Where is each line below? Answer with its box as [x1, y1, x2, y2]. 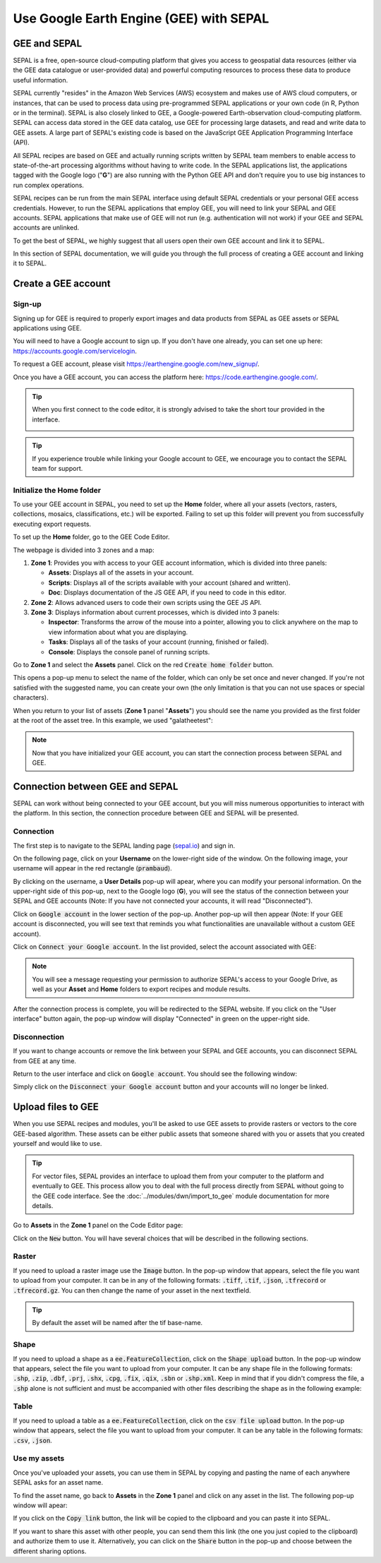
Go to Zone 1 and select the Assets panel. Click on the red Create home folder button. [13, 660, 274, 669]
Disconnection [13, 1031, 65, 1041]
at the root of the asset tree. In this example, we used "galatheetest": [13, 716, 213, 724]
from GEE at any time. [13, 1056, 77, 1065]
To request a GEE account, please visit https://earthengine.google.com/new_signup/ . [13, 360, 260, 369]
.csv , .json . [13, 1436, 52, 1444]
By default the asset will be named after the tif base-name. [32, 1319, 203, 1327]
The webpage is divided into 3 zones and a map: [13, 546, 155, 554]
